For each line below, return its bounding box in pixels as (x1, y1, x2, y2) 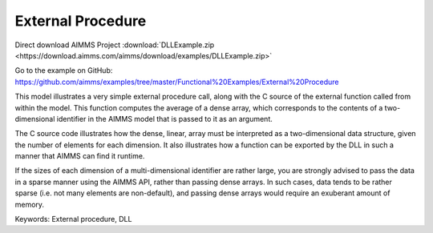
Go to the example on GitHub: (14, 66, 113, 75)
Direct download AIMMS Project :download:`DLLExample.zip (14, 40, 215, 50)
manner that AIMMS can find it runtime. (14, 151, 145, 161)
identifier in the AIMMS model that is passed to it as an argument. (56, 114, 273, 123)
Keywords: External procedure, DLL (14, 215, 132, 224)
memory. (14, 199, 44, 209)
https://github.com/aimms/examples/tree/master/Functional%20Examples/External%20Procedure (14, 77, 340, 86)
